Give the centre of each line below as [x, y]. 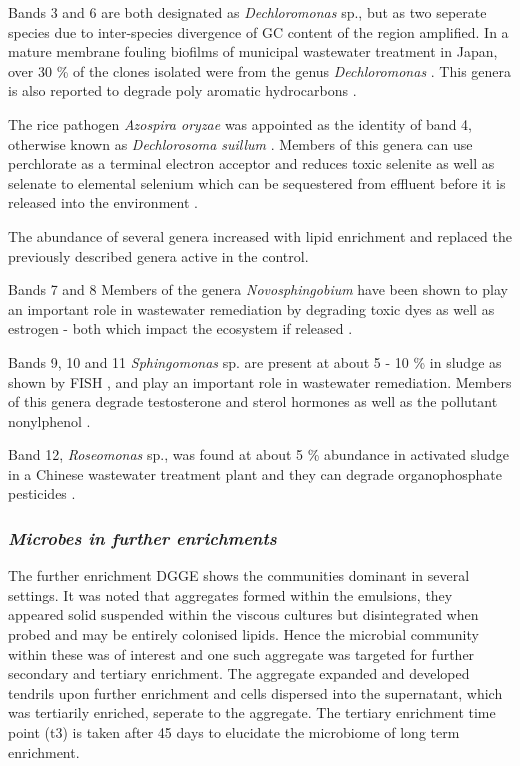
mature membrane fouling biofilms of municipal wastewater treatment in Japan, [253, 51]
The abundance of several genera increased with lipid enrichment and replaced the [260, 235]
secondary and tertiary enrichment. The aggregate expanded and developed [239, 673]
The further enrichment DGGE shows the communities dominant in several [239, 575]
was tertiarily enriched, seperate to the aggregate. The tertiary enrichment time [252, 712]
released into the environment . [103, 202]
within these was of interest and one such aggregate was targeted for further [241, 653]
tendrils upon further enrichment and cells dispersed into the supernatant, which [255, 692]
